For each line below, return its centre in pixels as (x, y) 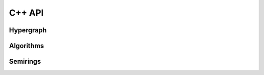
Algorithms (26, 46)
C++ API (26, 13)
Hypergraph (28, 30)
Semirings (25, 62)
